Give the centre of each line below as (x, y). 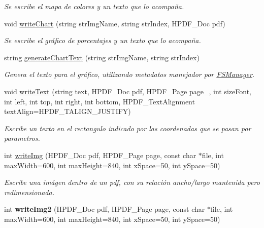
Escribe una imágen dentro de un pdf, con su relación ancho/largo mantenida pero (132, 182)
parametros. (22, 138)
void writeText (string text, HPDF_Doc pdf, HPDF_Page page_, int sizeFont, (128, 91)
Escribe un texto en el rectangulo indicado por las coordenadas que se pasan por (128, 128)
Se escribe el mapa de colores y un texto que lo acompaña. (94, 6)
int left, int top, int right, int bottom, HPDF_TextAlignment (100, 101)
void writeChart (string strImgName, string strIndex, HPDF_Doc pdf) (115, 23)
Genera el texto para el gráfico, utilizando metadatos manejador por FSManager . (129, 74)
